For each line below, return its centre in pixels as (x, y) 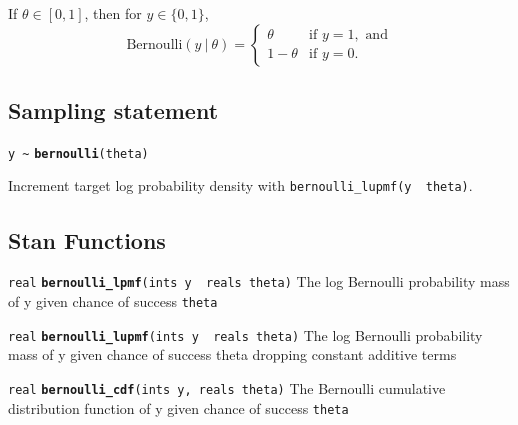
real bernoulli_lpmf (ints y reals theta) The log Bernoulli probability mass (259, 281)
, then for (113, 13)
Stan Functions (87, 239)
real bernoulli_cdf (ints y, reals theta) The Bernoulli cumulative (227, 387)
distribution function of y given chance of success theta (178, 407)
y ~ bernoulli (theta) (78, 153)
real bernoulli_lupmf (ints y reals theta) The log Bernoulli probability (245, 334)
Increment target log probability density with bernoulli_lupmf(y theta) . (240, 185)
